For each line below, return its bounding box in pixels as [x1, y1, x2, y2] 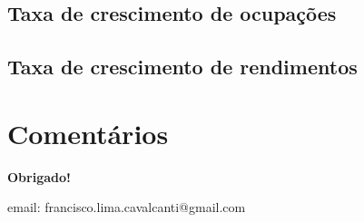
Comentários [7, 114, 169, 151]
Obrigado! [7, 167, 71, 186]
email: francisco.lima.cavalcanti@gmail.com [7, 198, 246, 217]
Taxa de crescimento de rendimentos [7, 53, 358, 81]
